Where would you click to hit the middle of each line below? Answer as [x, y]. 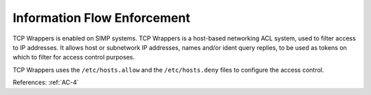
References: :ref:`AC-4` [46, 83]
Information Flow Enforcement [101, 18]
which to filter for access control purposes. [74, 57]
